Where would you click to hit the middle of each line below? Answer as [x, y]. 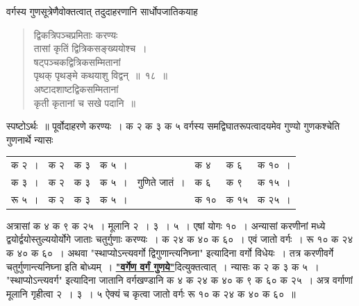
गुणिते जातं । [161, 181]
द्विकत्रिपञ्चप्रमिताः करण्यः [76, 34]
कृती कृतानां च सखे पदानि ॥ [85, 102]
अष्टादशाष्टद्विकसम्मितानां [76, 88]
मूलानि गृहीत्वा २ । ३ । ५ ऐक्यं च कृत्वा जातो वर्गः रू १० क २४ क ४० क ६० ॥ [151, 293]
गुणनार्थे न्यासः [30, 139]
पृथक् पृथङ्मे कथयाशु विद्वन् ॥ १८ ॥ [101, 75]
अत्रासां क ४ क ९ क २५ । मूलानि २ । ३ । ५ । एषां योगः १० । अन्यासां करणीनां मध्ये [166, 225]
